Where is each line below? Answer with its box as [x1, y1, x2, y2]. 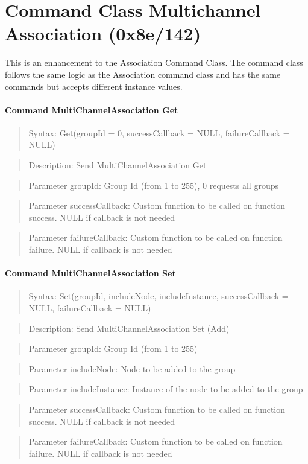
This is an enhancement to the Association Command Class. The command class [5, 56, 303, 69]
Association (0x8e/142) [5, 21, 201, 46]
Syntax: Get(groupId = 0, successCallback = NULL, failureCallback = [28, 126, 290, 139]
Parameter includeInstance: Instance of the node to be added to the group [28, 383, 303, 395]
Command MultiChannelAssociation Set [5, 267, 176, 279]
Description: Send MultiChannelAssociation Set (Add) [28, 322, 230, 334]
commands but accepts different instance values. [5, 80, 183, 92]
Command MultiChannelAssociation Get [5, 103, 178, 116]
